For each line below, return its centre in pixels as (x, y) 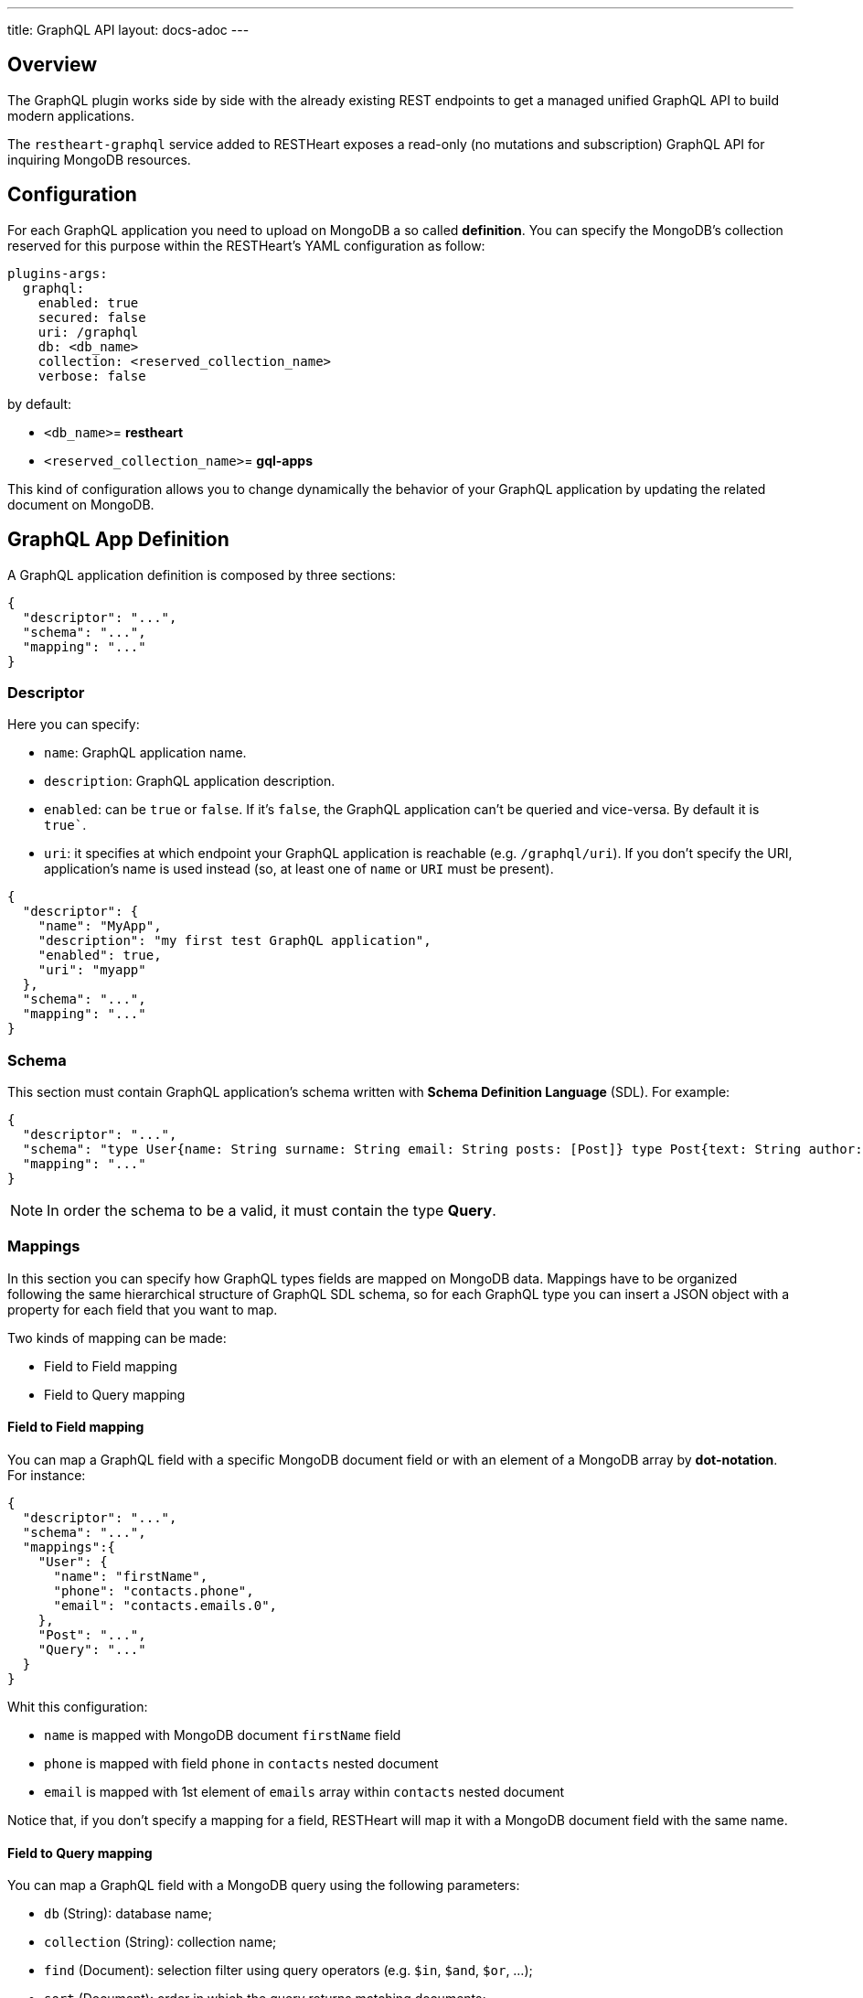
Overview (53, 65)
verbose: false (92, 376)
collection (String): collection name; (160, 1942)
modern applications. (71, 115)
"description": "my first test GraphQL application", (234, 941)
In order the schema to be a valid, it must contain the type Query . (272, 1211)
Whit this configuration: (78, 1707)
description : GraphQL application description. (190, 781)
